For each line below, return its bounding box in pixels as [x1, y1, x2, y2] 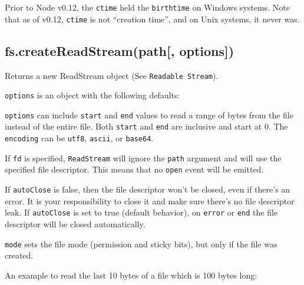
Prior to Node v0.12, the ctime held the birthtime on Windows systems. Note [5, 1, 290, 13]
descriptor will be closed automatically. [5, 218, 146, 230]
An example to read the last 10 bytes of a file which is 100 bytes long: [5, 269, 257, 281]
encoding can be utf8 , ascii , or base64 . [5, 132, 154, 144]
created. [5, 249, 34, 261]
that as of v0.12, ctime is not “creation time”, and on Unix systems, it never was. [5, 12, 300, 25]
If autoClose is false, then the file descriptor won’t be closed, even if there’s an [5, 183, 290, 195]
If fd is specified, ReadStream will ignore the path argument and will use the [5, 151, 282, 164]
